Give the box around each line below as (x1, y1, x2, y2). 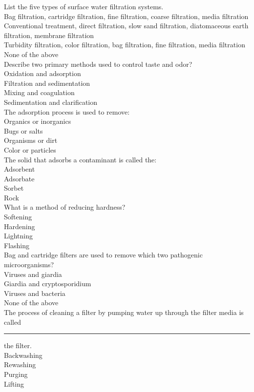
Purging (4, 369, 28, 379)
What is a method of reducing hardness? (4, 202, 126, 212)
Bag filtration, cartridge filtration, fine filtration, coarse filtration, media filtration (4, 11, 249, 21)
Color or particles (4, 144, 56, 155)
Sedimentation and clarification (4, 97, 98, 107)
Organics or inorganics (4, 116, 71, 126)
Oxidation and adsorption (4, 68, 81, 78)
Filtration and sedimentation (4, 78, 90, 88)
